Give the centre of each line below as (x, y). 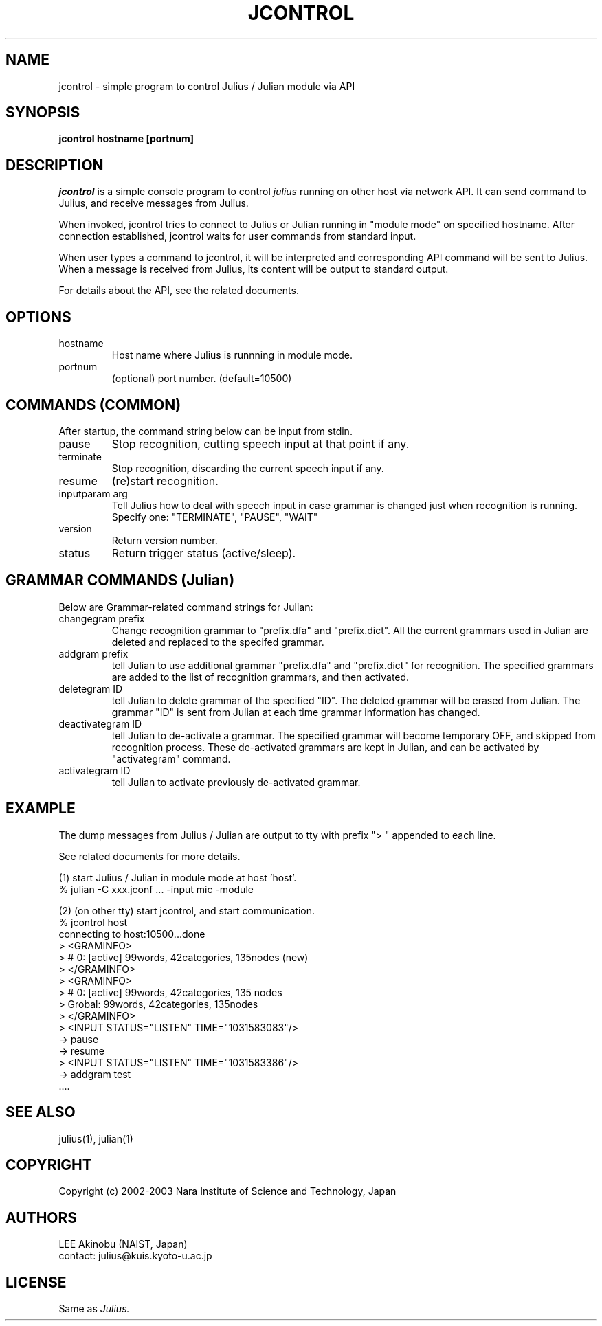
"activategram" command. (171, 758)
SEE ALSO (41, 1112)
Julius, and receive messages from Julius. (154, 203)
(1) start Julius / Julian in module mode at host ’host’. (178, 877)
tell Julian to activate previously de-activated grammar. (236, 782)
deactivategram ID (100, 723)
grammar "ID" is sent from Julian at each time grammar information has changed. (296, 712)
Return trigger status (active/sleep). (204, 553)
